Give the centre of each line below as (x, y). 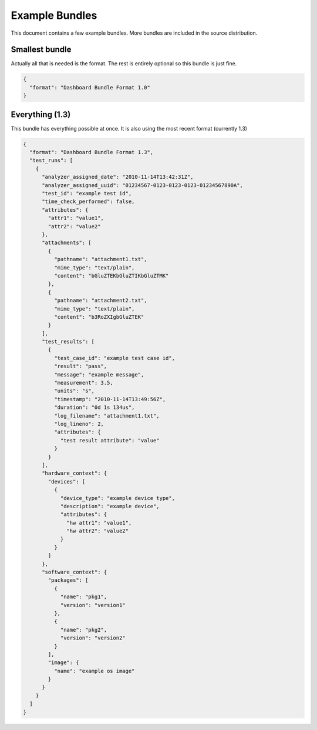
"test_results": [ (68, 342)
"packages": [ (68, 580)
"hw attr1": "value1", (99, 523)
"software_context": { (75, 572)
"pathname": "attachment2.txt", (100, 301)
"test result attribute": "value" (110, 440)
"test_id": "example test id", (87, 194)
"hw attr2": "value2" (98, 531)
